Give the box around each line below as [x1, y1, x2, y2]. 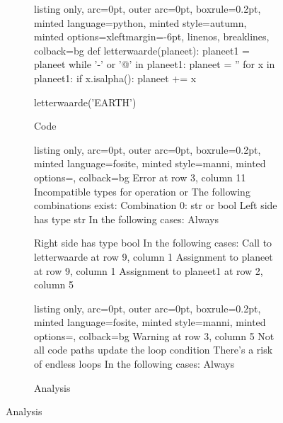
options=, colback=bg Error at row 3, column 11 [34, 169, 246, 184]
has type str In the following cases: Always [34, 211, 219, 226]
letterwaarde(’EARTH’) [34, 94, 137, 109]
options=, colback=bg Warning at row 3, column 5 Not [34, 328, 275, 343]
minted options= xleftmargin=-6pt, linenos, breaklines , [34, 29, 270, 44]
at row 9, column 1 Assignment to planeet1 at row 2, [34, 263, 263, 278]
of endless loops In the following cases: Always [34, 356, 235, 371]
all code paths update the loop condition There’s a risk [34, 342, 273, 357]
